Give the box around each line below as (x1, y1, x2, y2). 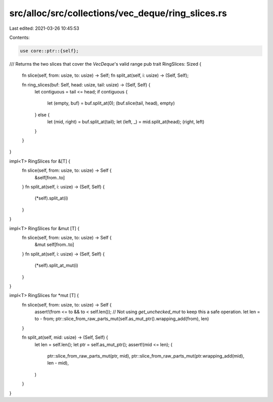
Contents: (9, 34, 30, 40)
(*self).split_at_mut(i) (34, 263, 78, 269)
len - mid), (47, 360, 69, 366)
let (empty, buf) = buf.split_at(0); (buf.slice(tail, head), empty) (47, 100, 175, 106)
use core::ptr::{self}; (20, 48, 79, 54)
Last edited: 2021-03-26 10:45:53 (9, 25, 79, 31)
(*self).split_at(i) (34, 195, 68, 202)
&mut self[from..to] (34, 241, 74, 247)
